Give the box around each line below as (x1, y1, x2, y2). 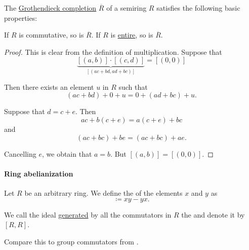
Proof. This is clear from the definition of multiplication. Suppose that (4, 46, 222, 57)
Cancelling (4, 148, 36, 159)
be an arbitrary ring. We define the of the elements (24, 187, 183, 198)
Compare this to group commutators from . (4, 236, 139, 246)
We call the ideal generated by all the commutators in (4, 209, 172, 220)
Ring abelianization (4, 168, 73, 178)
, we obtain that (41, 148, 92, 159)
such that (118, 81, 148, 92)
